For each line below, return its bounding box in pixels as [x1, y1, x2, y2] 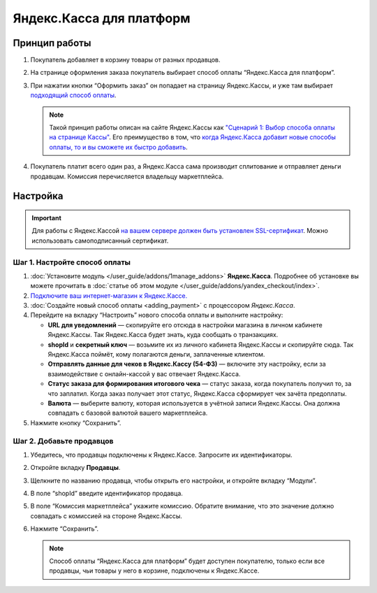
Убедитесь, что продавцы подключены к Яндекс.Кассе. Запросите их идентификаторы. [30, 450, 293, 459]
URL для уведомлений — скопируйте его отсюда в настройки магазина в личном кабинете [47, 320, 323, 329]
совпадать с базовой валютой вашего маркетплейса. [47, 409, 208, 417]
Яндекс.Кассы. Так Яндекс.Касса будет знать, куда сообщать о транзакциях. [47, 331, 279, 339]
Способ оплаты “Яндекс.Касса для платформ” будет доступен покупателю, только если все [49, 557, 325, 566]
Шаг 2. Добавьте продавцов [13, 436, 114, 445]
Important [31, 213, 62, 222]
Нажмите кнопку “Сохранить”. [30, 418, 121, 427]
